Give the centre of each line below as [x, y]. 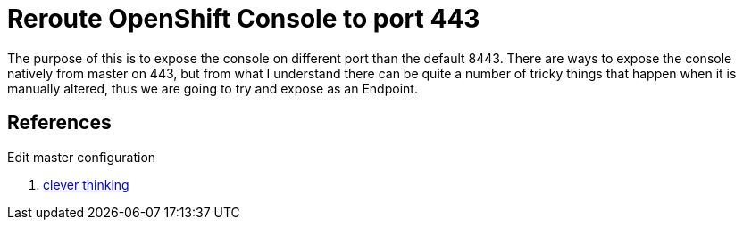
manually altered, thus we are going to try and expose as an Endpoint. [213, 88]
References [59, 123]
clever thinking [86, 184]
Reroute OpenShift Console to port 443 [244, 19]
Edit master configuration [82, 157]
